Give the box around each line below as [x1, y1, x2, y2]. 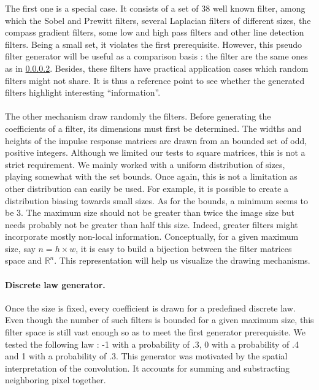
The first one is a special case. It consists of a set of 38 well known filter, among [5, 2, 306, 14]
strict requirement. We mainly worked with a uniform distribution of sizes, [5, 158, 285, 170]
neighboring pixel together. [5, 373, 106, 386]
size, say [5, 242, 36, 254]
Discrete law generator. [5, 278, 106, 291]
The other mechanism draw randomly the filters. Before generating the [5, 110, 271, 123]
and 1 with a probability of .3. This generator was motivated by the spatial [5, 350, 288, 362]
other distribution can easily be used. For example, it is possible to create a [5, 182, 289, 194]
